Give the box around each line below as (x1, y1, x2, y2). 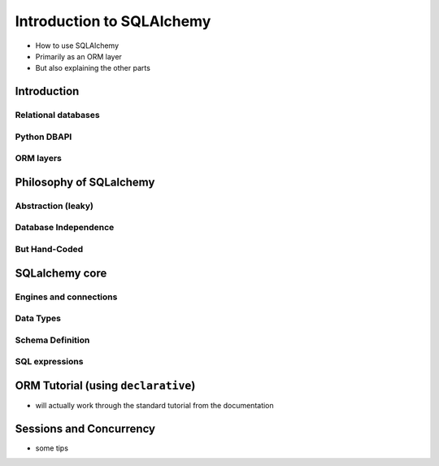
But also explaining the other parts (35, 63, 150, 73)
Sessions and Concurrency (15, 421, 156, 435)
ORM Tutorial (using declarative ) (15, 378, 196, 392)
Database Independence (15, 222, 115, 233)
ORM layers (15, 153, 63, 164)
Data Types (15, 313, 61, 324)
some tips (35, 443, 69, 453)
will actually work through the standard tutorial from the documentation (35, 400, 274, 410)
